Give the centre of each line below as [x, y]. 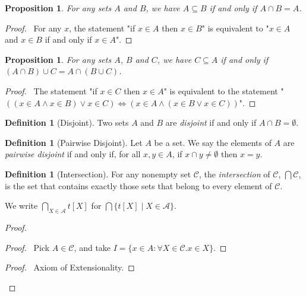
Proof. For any [33, 28]
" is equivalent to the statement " [224, 90]
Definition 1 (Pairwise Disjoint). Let [74, 142]
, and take [92, 247]
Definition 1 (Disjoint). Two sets [67, 122]
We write [21, 206]
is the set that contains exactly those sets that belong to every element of [138, 185]
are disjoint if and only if [211, 122]
